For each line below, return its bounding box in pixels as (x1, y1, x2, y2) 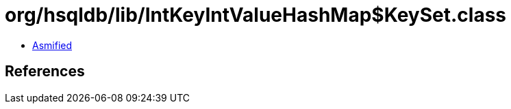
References (5, 63, 85, 80)
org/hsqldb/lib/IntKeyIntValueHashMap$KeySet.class (5, 3, 507, 27)
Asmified (32, 39, 73, 51)
